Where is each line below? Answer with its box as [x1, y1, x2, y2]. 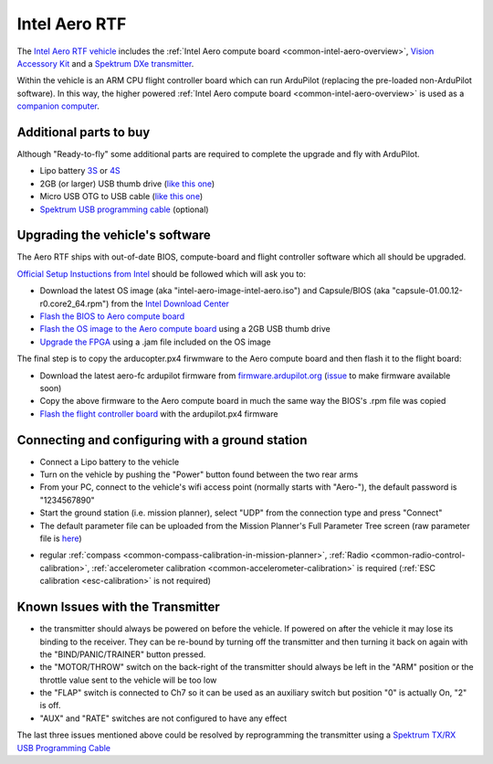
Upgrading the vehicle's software [16, 228, 212, 243]
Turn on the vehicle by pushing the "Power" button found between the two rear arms [39, 469, 359, 480]
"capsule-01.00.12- [392, 285, 463, 296]
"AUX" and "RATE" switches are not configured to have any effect [39, 713, 288, 724]
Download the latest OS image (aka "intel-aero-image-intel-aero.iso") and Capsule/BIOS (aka [39, 285, 391, 296]
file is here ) [39, 533, 82, 544]
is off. [39, 700, 61, 711]
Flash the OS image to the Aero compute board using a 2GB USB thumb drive [39, 324, 330, 334]
